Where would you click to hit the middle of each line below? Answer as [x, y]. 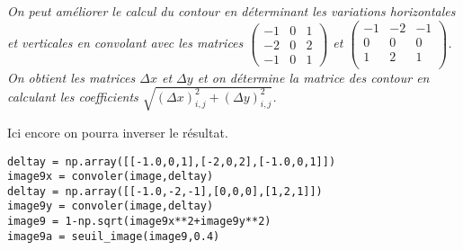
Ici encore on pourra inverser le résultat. [118, 132]
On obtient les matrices [71, 77]
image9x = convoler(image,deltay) [111, 177]
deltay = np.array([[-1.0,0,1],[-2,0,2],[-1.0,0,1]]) [172, 161]
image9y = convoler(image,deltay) [111, 206]
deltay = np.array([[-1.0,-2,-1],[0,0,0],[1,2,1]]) [165, 191]
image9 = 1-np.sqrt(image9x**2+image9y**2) [139, 222]
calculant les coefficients [73, 96]
